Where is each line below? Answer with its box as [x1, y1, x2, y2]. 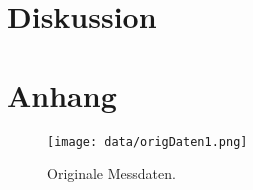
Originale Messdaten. [47, 163, 176, 184]
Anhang [7, 74, 117, 115]
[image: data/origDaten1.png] [47, 134, 248, 149]
